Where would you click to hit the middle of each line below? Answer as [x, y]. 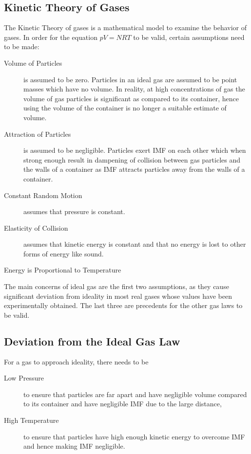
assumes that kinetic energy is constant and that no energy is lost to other [135, 244]
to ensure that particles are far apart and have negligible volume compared [135, 394]
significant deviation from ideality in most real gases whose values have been [118, 296]
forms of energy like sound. [64, 253]
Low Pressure [24, 378]
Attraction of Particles [38, 134]
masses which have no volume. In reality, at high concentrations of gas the [134, 89]
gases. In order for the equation [51, 37]
